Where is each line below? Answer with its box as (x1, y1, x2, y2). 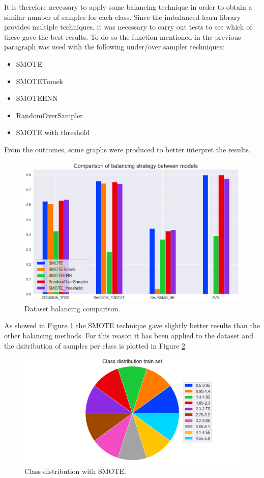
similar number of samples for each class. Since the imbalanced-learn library (4, 11, 241, 22)
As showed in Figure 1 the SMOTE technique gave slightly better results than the (4, 320, 260, 331)
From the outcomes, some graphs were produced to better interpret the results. (4, 144, 251, 154)
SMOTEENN (16, 93, 58, 103)
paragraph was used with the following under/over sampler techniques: (4, 41, 224, 52)
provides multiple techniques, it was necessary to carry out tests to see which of (4, 21, 252, 32)
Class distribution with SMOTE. (24, 465, 127, 476)
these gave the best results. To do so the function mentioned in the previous (4, 31, 241, 42)
